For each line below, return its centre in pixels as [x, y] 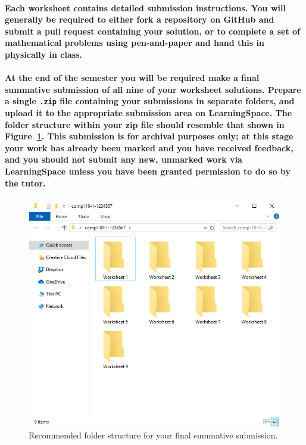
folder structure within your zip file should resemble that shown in [145, 124]
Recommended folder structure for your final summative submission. [153, 435]
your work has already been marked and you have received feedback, [149, 147]
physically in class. [43, 54]
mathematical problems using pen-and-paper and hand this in [135, 43]
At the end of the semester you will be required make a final [132, 78]
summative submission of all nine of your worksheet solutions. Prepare [153, 89]
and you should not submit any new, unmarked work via [124, 159]
